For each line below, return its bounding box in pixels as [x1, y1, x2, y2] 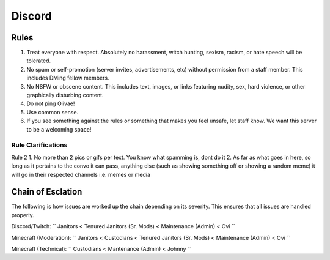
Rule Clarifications [11, 141, 68, 149]
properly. [11, 211, 34, 218]
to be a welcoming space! [26, 125, 92, 133]
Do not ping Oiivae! [26, 100, 75, 107]
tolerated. [26, 57, 51, 64]
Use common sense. [26, 108, 79, 116]
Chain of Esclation [11, 187, 82, 197]
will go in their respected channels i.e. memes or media [11, 171, 151, 178]
